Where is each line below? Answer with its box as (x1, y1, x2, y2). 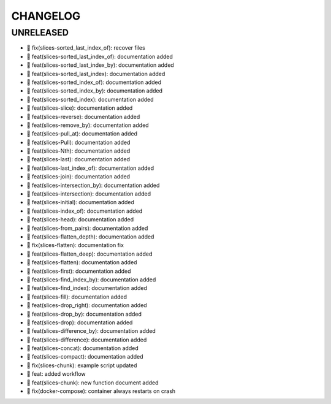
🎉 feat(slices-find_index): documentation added (26, 284, 147, 292)
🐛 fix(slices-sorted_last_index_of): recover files (26, 44, 145, 51)
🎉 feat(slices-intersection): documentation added (26, 190, 151, 197)
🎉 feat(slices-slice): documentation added (26, 104, 133, 112)
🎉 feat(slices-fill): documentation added (26, 293, 127, 300)
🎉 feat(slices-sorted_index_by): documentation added (26, 87, 162, 94)
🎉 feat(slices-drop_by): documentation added (26, 310, 142, 318)
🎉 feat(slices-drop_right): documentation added (26, 302, 147, 309)
